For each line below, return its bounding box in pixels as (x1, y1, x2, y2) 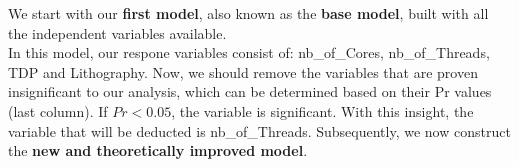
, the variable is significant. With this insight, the (171, 100, 474, 121)
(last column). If (8, 100, 108, 121)
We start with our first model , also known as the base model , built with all (8, 3, 489, 23)
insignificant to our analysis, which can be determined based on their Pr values (8, 81, 492, 102)
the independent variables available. (8, 22, 227, 43)
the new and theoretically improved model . (8, 140, 308, 161)
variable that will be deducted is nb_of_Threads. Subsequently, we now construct (8, 120, 511, 141)
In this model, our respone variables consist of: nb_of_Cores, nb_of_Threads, (8, 42, 490, 63)
